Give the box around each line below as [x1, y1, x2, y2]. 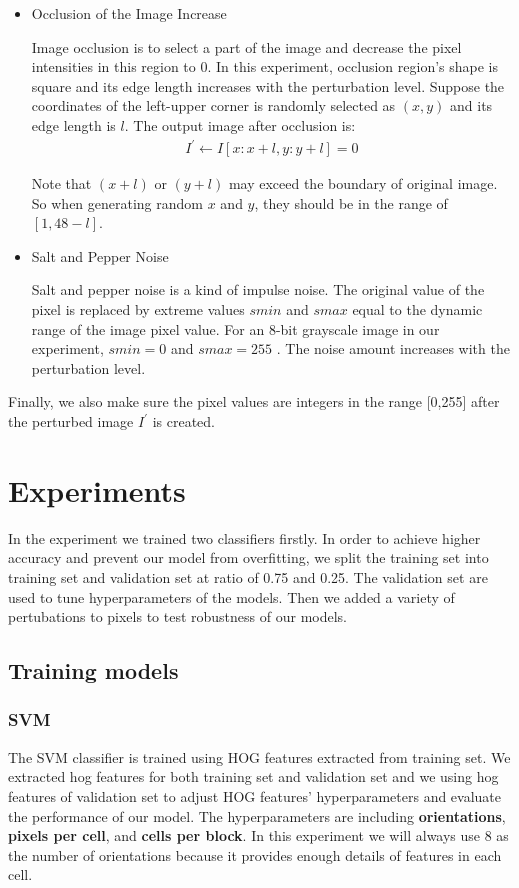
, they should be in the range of [254, 192, 448, 213]
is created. [152, 411, 215, 432]
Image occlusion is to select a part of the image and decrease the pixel [31, 36, 462, 57]
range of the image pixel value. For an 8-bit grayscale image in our [31, 318, 440, 339]
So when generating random [31, 192, 204, 213]
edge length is [31, 114, 116, 135]
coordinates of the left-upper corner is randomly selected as [31, 95, 396, 116]
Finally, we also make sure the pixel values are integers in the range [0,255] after [8, 391, 500, 412]
